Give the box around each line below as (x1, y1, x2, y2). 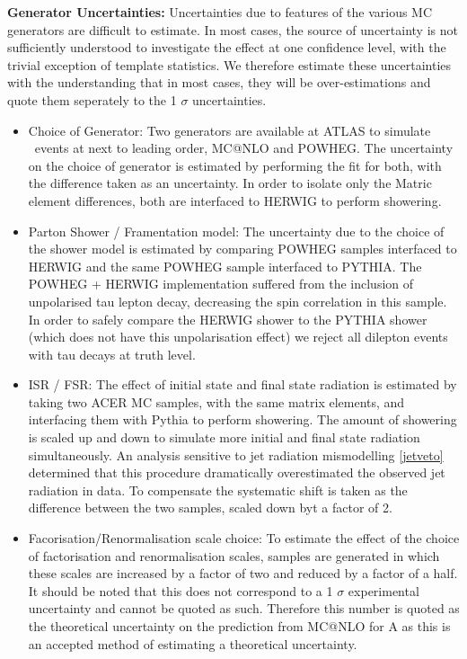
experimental (348, 581, 419, 600)
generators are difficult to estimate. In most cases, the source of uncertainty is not (7, 20, 458, 39)
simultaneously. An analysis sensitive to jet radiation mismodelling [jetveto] (28, 445, 444, 464)
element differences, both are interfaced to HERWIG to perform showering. (28, 191, 442, 209)
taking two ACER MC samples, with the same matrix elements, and (28, 392, 405, 411)
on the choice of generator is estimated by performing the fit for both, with (28, 156, 442, 174)
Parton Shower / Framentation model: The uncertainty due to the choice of (28, 221, 445, 240)
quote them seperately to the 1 (7, 90, 177, 109)
